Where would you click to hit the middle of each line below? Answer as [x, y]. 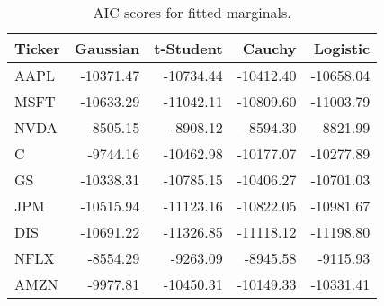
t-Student [188, 48]
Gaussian [107, 48]
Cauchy [269, 48]
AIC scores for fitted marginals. [192, 12]
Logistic [342, 48]
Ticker [37, 48]
